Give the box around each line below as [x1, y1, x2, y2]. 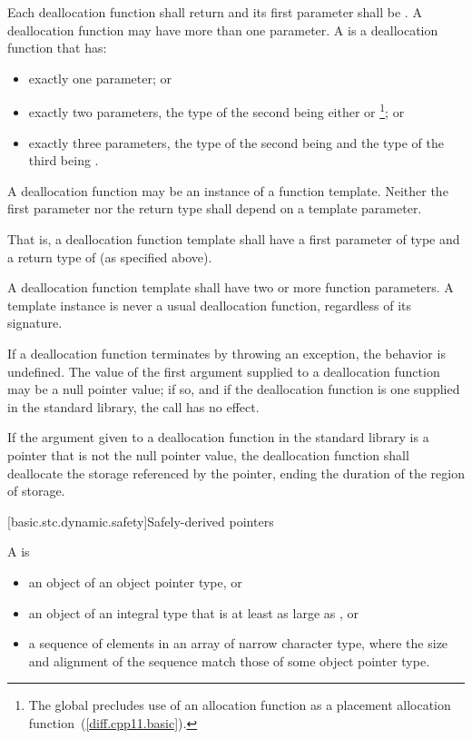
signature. [7, 313, 63, 332]
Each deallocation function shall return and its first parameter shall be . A [7, 3, 422, 21]
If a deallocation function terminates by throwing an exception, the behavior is [7, 343, 446, 362]
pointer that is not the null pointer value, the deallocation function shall [7, 445, 409, 464]
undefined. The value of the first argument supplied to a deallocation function [7, 361, 440, 380]
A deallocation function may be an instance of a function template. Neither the [7, 181, 448, 200]
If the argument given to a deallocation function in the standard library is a [7, 428, 429, 447]
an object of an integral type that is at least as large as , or [28, 603, 359, 622]
